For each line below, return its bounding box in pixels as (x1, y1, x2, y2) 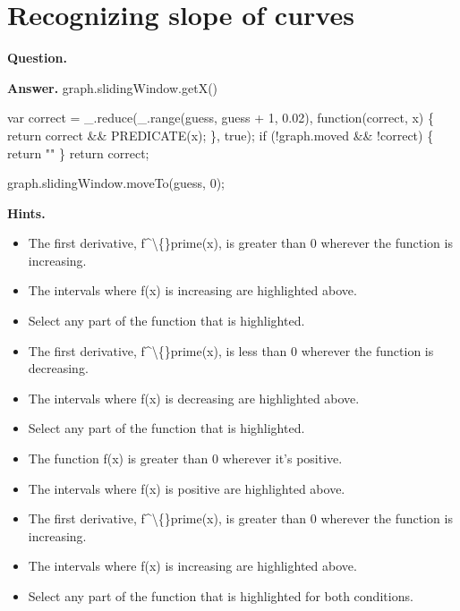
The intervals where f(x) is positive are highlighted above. (28, 479, 345, 497)
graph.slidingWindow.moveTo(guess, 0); (7, 174, 225, 192)
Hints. (7, 203, 46, 222)
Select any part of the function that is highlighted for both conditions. (28, 587, 413, 605)
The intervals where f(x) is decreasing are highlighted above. (28, 388, 360, 407)
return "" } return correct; (7, 143, 149, 162)
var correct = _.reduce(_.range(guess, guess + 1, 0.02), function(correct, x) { (7, 108, 434, 127)
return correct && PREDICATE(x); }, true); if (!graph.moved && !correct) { (7, 125, 434, 144)
